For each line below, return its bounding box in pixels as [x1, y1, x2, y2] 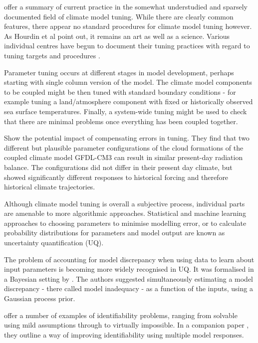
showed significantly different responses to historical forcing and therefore [4, 171, 229, 182]
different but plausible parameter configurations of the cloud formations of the [4, 142, 244, 153]
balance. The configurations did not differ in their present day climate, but [4, 162, 233, 172]
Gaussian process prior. [4, 293, 75, 304]
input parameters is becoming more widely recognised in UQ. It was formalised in [4, 264, 254, 274]
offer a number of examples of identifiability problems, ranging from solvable [4, 310, 238, 320]
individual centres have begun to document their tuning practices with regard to [4, 40, 250, 51]
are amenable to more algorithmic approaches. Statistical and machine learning [4, 208, 246, 218]
